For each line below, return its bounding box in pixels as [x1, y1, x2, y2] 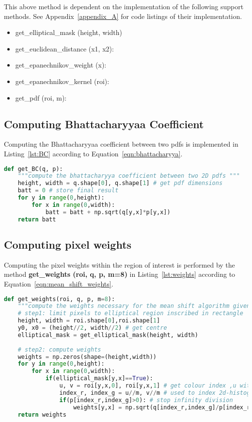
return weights [17, 411, 66, 418]
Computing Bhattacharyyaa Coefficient [4, 116, 204, 131]
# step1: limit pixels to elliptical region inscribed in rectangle [17, 310, 243, 317]
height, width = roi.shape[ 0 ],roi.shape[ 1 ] [17, 317, 160, 324]
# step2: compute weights [17, 346, 101, 353]
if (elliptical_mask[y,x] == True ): [45, 375, 153, 382]
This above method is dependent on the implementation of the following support [4, 1, 244, 11]
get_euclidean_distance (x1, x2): [15, 43, 114, 53]
